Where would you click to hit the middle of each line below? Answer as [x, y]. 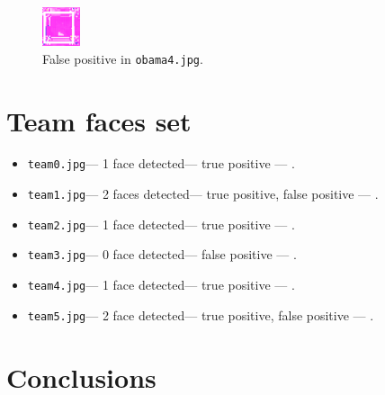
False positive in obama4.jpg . [123, 58]
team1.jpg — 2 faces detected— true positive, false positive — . [203, 194]
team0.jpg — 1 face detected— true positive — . [161, 163]
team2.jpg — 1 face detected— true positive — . [161, 224]
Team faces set [99, 120]
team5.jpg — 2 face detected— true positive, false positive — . [201, 314]
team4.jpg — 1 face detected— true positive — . [161, 285]
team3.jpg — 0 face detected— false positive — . [162, 254]
